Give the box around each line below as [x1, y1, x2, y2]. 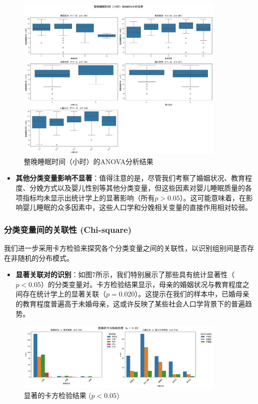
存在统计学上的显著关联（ [22, 289, 106, 299]
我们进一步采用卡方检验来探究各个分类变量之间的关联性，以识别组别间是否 [4, 243, 247, 253]
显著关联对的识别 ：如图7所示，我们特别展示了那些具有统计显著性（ [15, 269, 235, 280]
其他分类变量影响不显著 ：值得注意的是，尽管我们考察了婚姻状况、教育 [15, 173, 245, 183]
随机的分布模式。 [17, 252, 73, 263]
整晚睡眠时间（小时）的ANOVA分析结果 [24, 156, 153, 166]
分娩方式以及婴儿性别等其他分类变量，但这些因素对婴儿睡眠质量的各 [29, 183, 252, 193]
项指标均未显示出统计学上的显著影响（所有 [15, 192, 155, 202]
